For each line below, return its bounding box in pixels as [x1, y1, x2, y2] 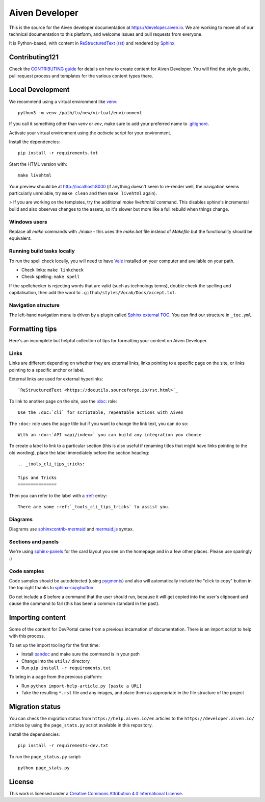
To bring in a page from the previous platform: [9, 674, 103, 680]
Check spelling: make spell [21, 274, 80, 279]
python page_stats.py [18, 765, 70, 771]
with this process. [9, 633, 45, 639]
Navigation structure [9, 301, 60, 308]
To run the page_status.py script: [9, 753, 81, 759]
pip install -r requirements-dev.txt [18, 743, 109, 749]
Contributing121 [9, 53, 59, 61]
